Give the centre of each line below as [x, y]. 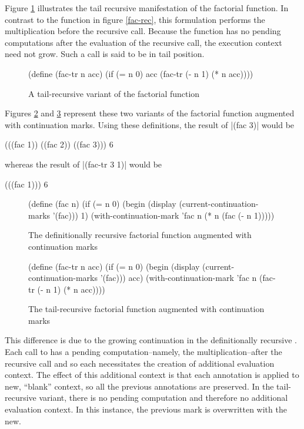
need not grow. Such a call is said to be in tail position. [105, 54]
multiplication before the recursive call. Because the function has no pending [143, 31]
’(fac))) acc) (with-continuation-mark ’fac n [178, 278]
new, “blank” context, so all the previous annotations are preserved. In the [139, 386]
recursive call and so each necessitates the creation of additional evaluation [140, 363]
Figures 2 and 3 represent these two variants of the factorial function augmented [150, 113]
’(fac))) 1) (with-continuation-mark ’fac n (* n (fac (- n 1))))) [163, 215]
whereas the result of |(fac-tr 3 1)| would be [83, 164]
